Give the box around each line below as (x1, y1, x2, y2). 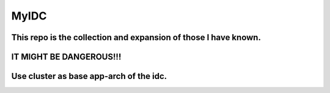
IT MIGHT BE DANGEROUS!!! (11, 52, 122, 62)
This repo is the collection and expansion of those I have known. (11, 32, 261, 43)
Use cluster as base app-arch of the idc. (11, 71, 167, 81)
